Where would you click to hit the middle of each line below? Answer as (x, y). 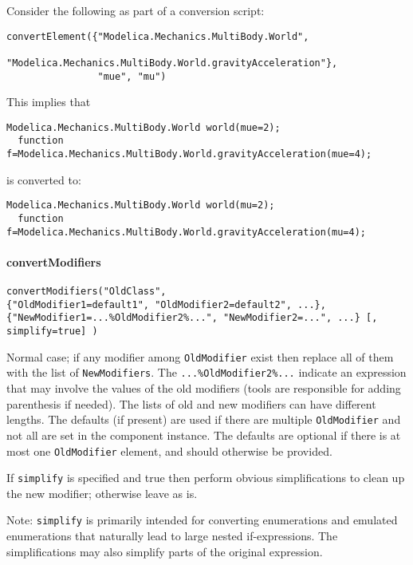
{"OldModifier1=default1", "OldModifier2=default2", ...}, (166, 304)
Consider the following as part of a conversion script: (136, 10)
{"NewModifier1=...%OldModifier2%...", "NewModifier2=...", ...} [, (192, 318)
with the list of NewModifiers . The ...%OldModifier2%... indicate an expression (206, 372)
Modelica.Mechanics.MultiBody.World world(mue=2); (144, 127)
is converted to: (44, 179)
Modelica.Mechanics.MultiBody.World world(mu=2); (141, 205)
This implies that (49, 102)
